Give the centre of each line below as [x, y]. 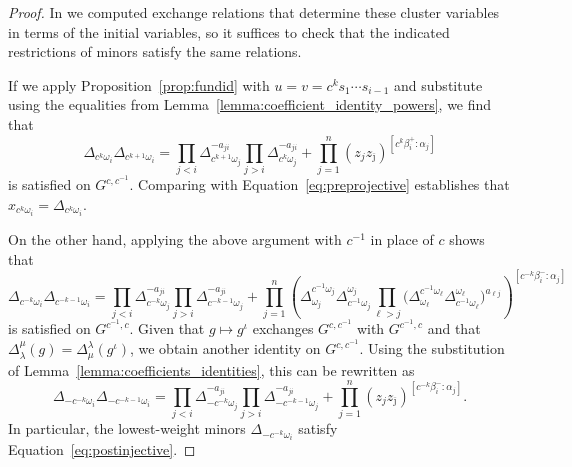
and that [454, 328]
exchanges [283, 328]
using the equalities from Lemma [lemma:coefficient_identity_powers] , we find [250, 104]
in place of [402, 239]
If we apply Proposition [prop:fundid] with [139, 84]
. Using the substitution [432, 348]
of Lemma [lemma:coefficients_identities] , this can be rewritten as [211, 369]
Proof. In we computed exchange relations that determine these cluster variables [254, 12]
